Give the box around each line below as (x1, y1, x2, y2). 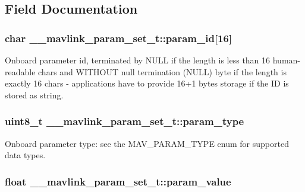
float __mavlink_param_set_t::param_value (5, 174, 231, 188)
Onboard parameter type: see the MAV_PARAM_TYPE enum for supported (5, 137, 289, 149)
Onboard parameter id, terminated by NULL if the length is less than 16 (5, 54, 271, 66)
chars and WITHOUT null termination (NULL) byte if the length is (38, 65, 287, 78)
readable (5, 65, 36, 78)
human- (272, 54, 301, 66)
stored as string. (5, 88, 64, 101)
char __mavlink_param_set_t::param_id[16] (5, 30, 232, 45)
